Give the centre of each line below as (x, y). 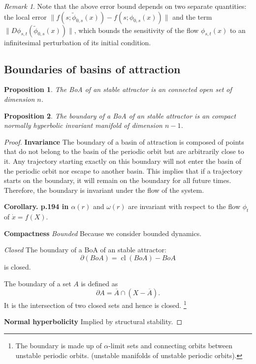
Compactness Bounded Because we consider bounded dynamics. (103, 233)
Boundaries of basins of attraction (92, 69)
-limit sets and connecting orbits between (171, 345)
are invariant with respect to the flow (184, 206)
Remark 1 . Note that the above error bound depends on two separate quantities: (125, 6)
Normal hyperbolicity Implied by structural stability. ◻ (93, 321)
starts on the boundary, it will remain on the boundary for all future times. (118, 180)
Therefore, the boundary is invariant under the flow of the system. (104, 190)
